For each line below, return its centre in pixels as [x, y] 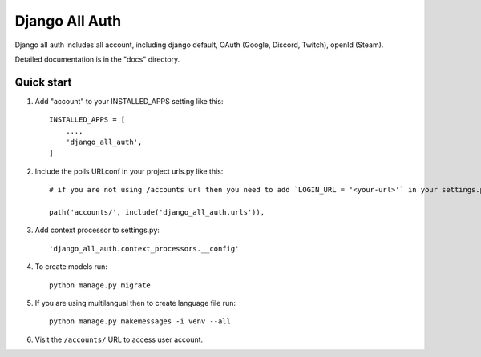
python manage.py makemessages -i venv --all [140, 321]
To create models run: [71, 267]
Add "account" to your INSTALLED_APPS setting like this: [129, 101]
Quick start [43, 82]
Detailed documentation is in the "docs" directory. [97, 59]
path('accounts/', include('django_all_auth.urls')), [157, 212]
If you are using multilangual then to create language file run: [135, 303]
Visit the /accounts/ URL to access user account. [119, 339]
